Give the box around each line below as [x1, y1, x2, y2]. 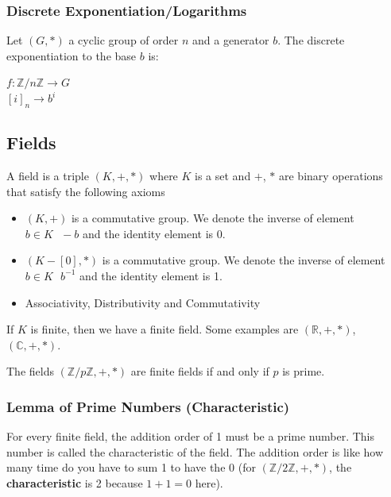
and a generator [192, 32, 269, 48]
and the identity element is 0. [82, 225, 226, 241]
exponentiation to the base [6, 47, 137, 64]
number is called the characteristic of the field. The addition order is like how [6, 443, 384, 460]
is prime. [282, 363, 325, 379]
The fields [6, 363, 54, 379]
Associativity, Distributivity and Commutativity [25, 294, 261, 310]
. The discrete [277, 32, 345, 48]
